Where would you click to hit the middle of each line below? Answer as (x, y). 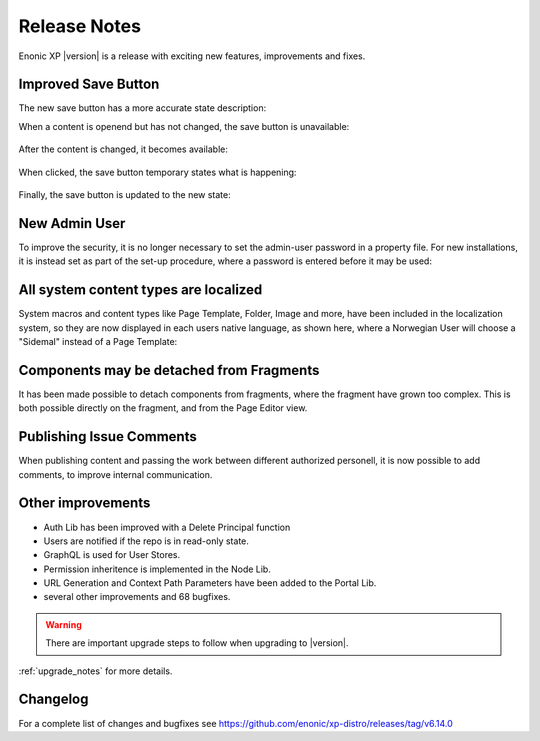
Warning (63, 624)
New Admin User (72, 223)
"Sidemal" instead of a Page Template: (98, 341)
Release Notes (80, 26)
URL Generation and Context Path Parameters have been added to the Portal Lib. (210, 583)
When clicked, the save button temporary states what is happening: (157, 172)
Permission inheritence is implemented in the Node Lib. (157, 569)
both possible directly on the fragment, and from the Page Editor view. (163, 408)
